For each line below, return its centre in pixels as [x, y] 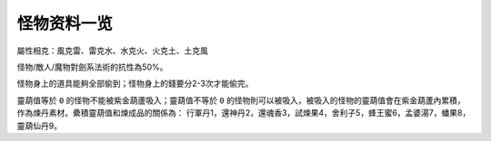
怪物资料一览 [65, 23]
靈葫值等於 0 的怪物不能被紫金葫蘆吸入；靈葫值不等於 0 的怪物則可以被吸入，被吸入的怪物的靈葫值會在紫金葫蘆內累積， [241, 100]
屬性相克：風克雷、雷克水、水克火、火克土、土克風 [112, 51]
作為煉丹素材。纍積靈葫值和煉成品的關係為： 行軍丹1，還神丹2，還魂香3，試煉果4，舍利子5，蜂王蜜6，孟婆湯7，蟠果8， [244, 113]
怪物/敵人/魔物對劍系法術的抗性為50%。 [92, 67]
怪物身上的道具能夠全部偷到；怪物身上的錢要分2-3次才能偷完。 [135, 84]
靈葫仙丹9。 [40, 126]
